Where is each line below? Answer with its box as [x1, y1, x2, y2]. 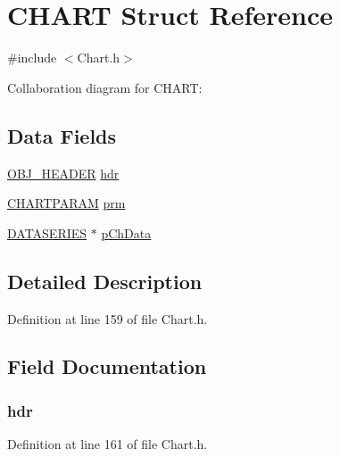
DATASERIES [7, 223, 87, 242]
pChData [101, 223, 152, 242]
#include [7, 48, 57, 67]
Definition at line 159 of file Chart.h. [7, 309, 208, 327]
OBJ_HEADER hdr [7, 163, 120, 182]
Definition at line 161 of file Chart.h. [7, 435, 208, 453]
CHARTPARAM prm [7, 194, 126, 212]
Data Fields [7, 121, 117, 149]
